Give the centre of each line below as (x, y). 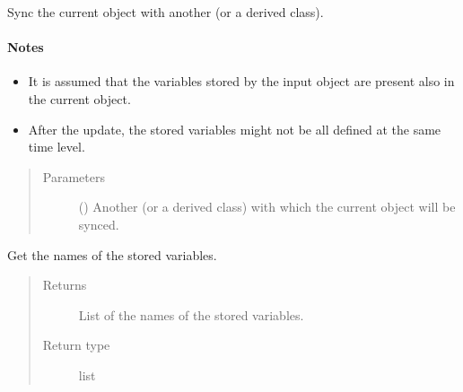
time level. (57, 147)
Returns (65, 285)
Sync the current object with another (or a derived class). (166, 12)
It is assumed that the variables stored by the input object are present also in (241, 81)
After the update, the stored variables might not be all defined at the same (235, 129)
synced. (99, 224)
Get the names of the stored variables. (112, 254)
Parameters (74, 176)
